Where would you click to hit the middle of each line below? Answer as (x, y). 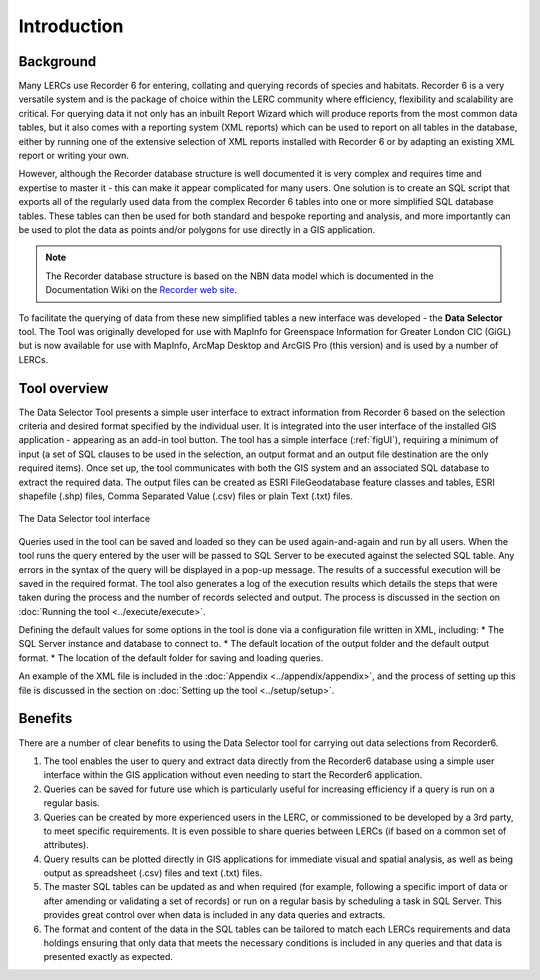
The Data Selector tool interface (84, 519)
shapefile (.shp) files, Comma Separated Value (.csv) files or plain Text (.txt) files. (186, 496)
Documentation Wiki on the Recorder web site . (141, 290)
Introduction (71, 26)
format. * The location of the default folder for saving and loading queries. (171, 657)
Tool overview (63, 388)
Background (57, 61)
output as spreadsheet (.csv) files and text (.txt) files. (153, 873)
